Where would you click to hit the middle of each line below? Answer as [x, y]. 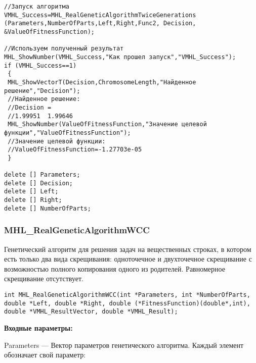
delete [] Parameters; [42, 175]
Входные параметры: [38, 327]
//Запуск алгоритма [37, 7]
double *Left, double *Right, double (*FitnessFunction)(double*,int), [127, 303]
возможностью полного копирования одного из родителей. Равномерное [115, 268]
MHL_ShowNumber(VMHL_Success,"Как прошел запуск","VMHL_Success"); [120, 57]
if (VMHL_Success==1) [40, 65]
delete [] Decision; [39, 183]
